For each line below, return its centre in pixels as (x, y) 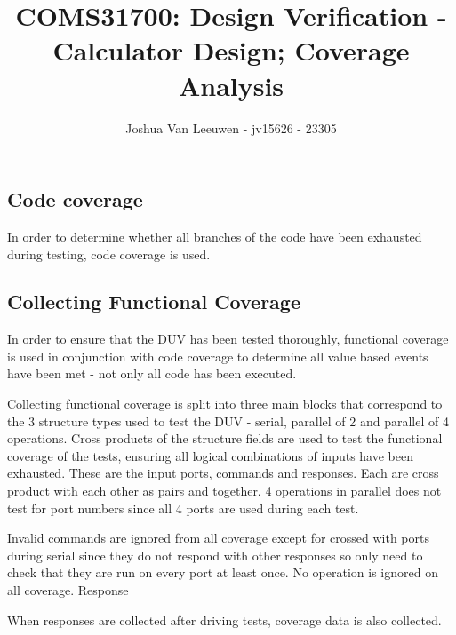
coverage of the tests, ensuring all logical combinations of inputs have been (211, 455)
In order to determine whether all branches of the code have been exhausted (215, 236)
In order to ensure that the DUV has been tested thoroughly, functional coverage (228, 339)
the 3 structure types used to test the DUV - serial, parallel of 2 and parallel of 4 (228, 421)
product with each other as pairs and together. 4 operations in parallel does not (224, 491)
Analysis (231, 85)
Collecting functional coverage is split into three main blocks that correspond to (225, 404)
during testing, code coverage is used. (109, 254)
